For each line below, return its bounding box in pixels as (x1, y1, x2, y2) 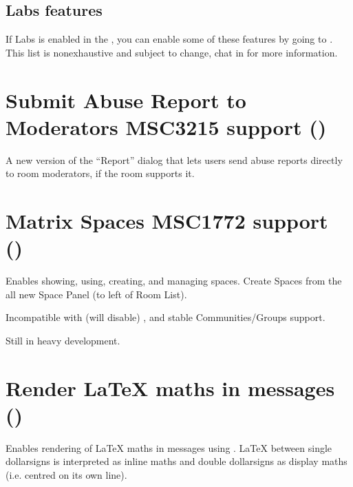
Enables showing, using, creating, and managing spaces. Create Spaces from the (6, 273, 342, 288)
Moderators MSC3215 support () (6, 112, 327, 141)
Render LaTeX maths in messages (6, 373, 335, 402)
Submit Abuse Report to (6, 85, 246, 114)
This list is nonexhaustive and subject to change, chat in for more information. (6, 45, 338, 59)
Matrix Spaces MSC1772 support (6, 207, 328, 235)
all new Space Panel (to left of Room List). (6, 287, 187, 301)
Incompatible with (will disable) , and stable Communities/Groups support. (6, 310, 325, 324)
